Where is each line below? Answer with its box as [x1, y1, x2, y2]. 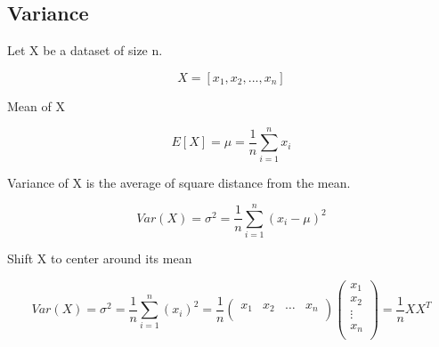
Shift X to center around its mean [7, 249, 192, 268]
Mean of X [7, 96, 65, 115]
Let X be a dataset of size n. [7, 41, 163, 60]
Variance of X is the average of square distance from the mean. [7, 173, 351, 191]
